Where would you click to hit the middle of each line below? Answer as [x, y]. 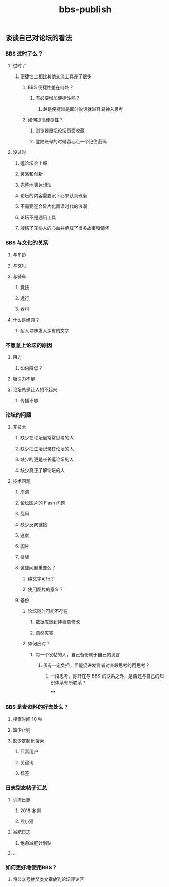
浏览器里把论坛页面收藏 [60, 131]
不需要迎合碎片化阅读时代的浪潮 [54, 206]
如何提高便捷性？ [46, 120]
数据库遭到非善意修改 [58, 622]
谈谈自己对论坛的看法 [39, 38]
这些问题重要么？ [38, 568]
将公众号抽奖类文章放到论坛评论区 [48, 879]
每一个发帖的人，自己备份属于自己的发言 [78, 655]
